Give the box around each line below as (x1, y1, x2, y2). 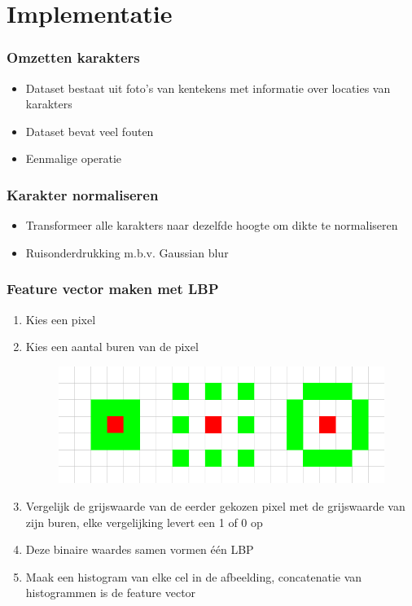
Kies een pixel (25, 310, 96, 327)
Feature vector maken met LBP (7, 279, 219, 299)
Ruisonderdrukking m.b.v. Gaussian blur (25, 244, 229, 261)
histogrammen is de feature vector (25, 584, 196, 601)
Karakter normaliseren (7, 184, 159, 204)
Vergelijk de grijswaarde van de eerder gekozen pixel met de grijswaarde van (25, 497, 405, 514)
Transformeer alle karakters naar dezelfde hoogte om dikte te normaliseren (25, 217, 398, 234)
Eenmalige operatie (25, 150, 122, 167)
